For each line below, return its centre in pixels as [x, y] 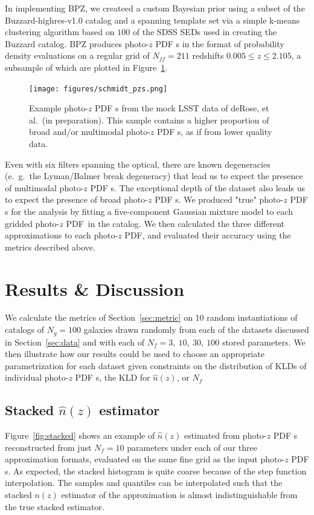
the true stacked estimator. [55, 506]
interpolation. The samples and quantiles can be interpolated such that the [144, 483]
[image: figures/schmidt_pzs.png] [98, 89]
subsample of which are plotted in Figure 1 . [86, 67]
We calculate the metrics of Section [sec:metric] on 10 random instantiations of [151, 317]
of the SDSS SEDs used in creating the [205, 32]
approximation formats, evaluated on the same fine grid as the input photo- [145, 459]
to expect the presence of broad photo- [76, 199]
